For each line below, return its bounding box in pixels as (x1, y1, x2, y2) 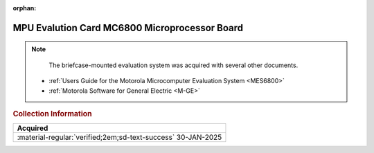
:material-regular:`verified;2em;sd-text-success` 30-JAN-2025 (17, 132, 222, 142)
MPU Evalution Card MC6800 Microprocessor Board (12, 21, 244, 34)
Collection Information (12, 109, 93, 118)
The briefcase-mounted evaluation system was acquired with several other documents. (48, 61, 299, 69)
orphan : (12, 4, 37, 12)
